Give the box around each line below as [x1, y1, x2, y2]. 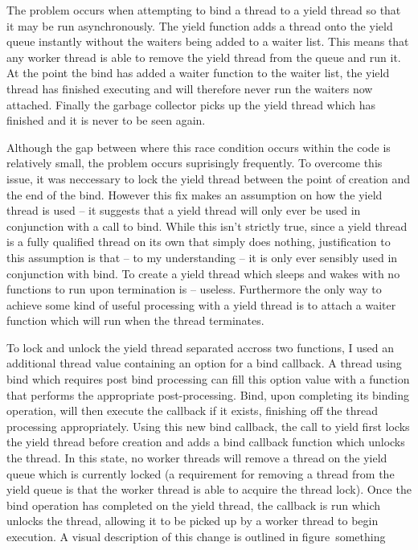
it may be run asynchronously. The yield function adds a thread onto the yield [6, 17, 393, 34]
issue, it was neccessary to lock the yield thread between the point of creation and [6, 170, 411, 187]
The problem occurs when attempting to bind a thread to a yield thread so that [6, 2, 401, 18]
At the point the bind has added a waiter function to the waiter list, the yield [6, 64, 390, 81]
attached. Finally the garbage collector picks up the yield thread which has [6, 96, 375, 113]
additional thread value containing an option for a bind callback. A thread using [6, 355, 402, 371]
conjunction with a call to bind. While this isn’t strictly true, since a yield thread [6, 217, 408, 234]
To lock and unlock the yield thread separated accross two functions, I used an [6, 339, 394, 355]
